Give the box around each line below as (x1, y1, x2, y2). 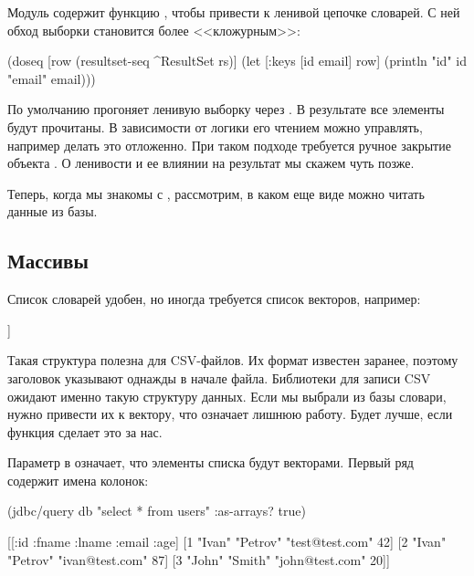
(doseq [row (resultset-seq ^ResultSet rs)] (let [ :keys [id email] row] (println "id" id (7, 51, 467, 70)
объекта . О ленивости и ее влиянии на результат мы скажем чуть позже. (7, 153, 415, 173)
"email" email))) (7, 68, 96, 88)
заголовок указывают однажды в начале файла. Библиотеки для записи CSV (7, 368, 431, 387)
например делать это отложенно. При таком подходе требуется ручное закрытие (7, 135, 451, 154)
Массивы (7, 246, 89, 275)
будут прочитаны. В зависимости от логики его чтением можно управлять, (7, 117, 423, 136)
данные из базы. (7, 202, 98, 221)
